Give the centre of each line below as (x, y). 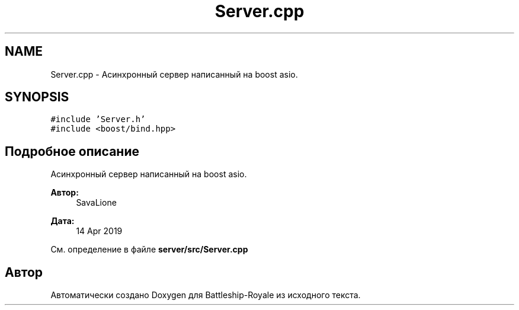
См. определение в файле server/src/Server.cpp (149, 250)
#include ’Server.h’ (98, 119)
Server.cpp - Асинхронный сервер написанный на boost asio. (174, 74)
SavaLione (96, 203)
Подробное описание (72, 151)
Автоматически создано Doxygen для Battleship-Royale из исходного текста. (206, 295)
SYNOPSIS (37, 97)
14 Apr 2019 (99, 231)
